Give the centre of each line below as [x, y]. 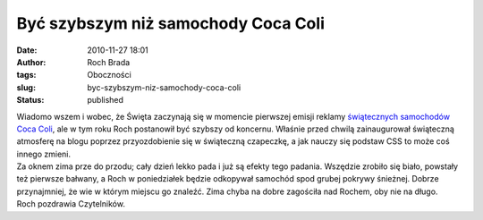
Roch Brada [109, 62]
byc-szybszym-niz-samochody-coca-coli [164, 87]
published [106, 100]
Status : [30, 100]
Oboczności [109, 75]
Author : [31, 62]
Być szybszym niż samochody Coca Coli [171, 23]
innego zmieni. [44, 154]
